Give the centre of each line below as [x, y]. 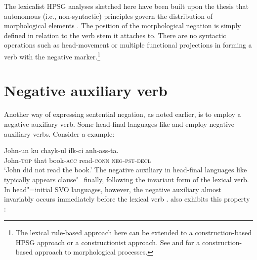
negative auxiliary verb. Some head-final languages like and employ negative [119, 124]
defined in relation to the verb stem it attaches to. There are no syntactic [115, 35]
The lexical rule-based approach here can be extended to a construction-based [133, 233]
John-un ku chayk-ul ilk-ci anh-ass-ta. [61, 150]
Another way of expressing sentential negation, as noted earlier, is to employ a [123, 114]
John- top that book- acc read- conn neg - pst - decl [78, 160]
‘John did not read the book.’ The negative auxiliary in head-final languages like [126, 170]
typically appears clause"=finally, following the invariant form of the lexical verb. [127, 179]
